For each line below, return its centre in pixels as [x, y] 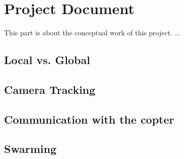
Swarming [30, 149]
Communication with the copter [89, 119]
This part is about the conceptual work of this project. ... [93, 33]
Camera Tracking [50, 89]
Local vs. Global [47, 60]
